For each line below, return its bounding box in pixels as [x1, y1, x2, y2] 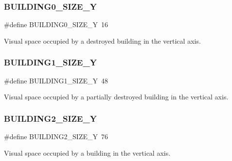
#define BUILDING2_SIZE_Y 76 [4, 131, 108, 142]
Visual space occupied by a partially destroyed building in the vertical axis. [4, 92, 229, 102]
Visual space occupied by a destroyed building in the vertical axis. [4, 35, 201, 46]
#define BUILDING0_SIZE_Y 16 [4, 19, 108, 30]
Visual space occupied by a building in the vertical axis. [4, 147, 171, 158]
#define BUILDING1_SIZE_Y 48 [4, 75, 108, 85]
